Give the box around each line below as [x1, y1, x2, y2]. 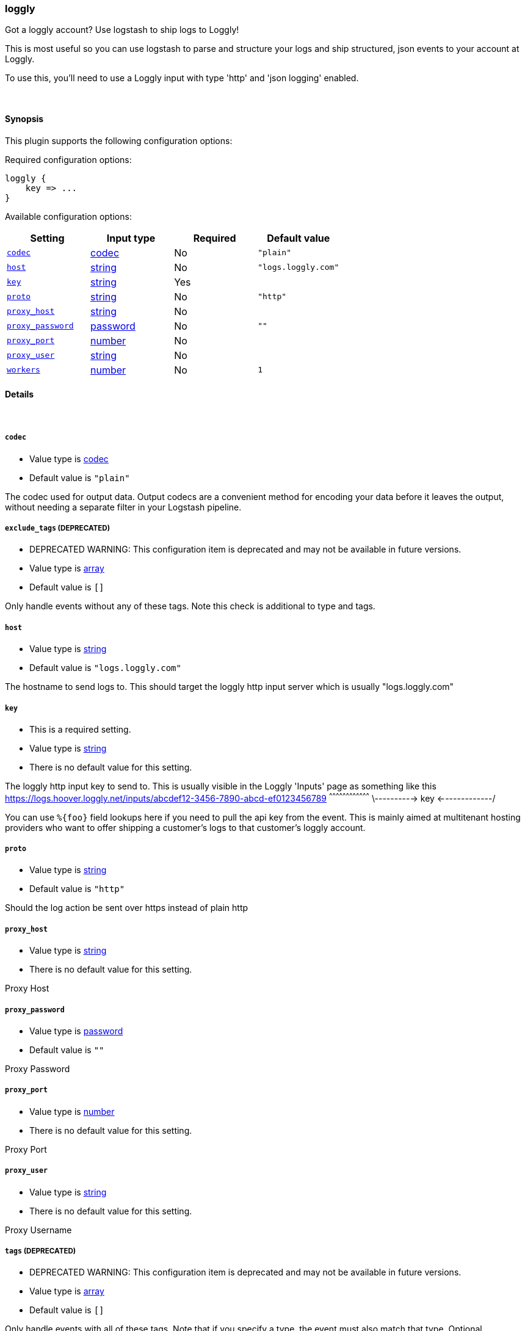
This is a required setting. [29, 724, 131, 734]
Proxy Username [5, 1224, 72, 1235]
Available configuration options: [5, 211, 132, 222]
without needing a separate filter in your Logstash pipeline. [5, 501, 242, 512]
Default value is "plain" [29, 472, 130, 483]
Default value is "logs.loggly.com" [29, 662, 181, 673]
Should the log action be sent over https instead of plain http [5, 902, 248, 913]
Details [5, 389, 34, 400]
